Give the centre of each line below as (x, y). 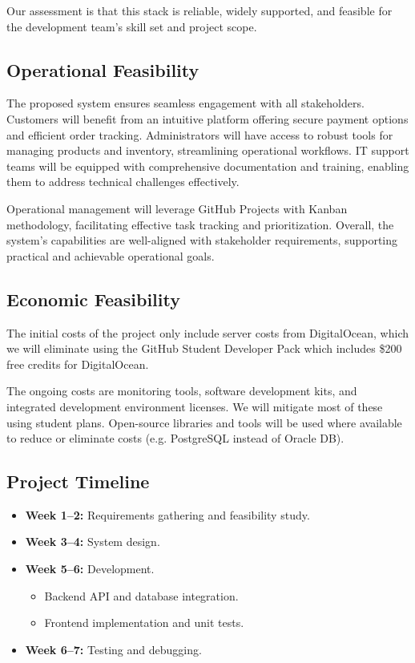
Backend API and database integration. (141, 595)
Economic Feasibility (93, 299)
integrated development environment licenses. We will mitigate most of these (195, 406)
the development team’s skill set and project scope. (132, 26)
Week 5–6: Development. (90, 569)
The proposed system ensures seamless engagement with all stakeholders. (185, 103)
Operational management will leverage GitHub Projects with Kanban (177, 208)
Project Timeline (78, 481)
